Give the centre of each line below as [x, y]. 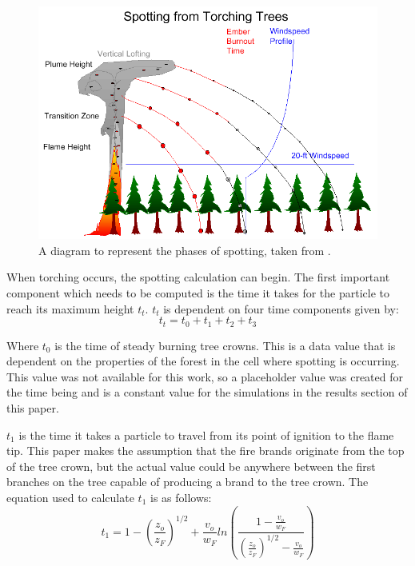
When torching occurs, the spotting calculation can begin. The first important [198, 277]
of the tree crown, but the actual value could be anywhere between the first [191, 466]
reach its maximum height [70, 308]
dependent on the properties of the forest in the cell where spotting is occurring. [203, 361]
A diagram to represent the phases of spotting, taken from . [185, 250]
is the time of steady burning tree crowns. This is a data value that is [225, 345]
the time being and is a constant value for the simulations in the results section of [207, 392]
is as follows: [181, 497]
